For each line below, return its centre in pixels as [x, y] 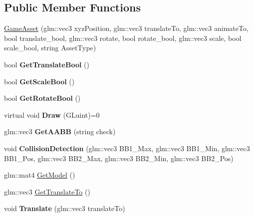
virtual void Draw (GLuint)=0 [52, 114]
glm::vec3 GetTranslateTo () [47, 191]
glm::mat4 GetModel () [40, 175]
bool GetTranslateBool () [47, 64]
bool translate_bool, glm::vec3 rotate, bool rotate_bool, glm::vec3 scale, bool [123, 38]
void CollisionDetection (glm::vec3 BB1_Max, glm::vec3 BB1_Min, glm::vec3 [127, 148]
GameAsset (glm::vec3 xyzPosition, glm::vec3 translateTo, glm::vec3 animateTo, [126, 28]
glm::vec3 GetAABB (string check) [60, 131]
